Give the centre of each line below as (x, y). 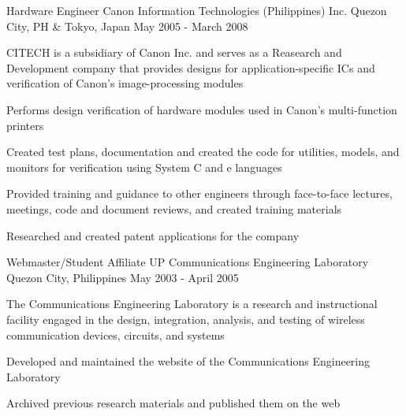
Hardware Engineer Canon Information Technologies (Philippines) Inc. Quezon (197, 10)
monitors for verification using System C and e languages (144, 167)
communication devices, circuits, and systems (115, 334)
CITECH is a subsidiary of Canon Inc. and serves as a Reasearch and (174, 52)
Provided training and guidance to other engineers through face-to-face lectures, (199, 193)
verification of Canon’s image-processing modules (125, 83)
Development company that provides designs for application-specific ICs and (191, 67)
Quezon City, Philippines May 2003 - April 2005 (123, 277)
